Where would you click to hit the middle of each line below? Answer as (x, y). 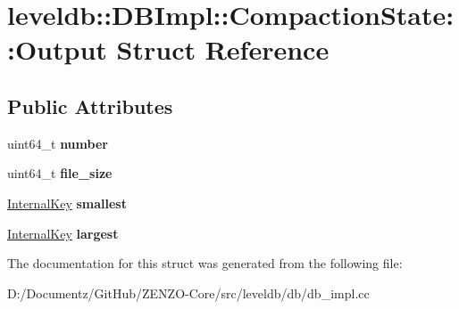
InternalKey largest (63, 233)
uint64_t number (58, 143)
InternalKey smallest (67, 203)
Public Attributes (90, 106)
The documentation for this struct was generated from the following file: (205, 263)
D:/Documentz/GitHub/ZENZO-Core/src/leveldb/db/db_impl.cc (188, 293)
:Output (57, 49)
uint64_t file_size (60, 173)
